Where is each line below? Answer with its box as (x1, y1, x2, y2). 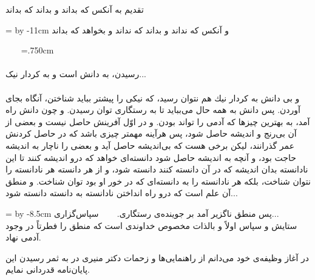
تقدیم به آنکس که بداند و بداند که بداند (5, 3, 144, 15)
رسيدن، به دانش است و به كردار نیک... (5, 67, 146, 80)
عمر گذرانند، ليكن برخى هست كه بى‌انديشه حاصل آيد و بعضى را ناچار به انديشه (5, 138, 294, 151)
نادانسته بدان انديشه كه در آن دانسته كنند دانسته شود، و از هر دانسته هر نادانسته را (5, 163, 308, 176)
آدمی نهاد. (5, 231, 41, 244)
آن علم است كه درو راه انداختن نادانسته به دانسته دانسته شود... (5, 186, 238, 199)
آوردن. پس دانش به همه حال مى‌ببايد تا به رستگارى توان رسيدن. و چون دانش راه (5, 103, 300, 116)
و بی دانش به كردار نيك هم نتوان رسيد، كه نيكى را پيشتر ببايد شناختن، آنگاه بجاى (5, 91, 300, 104)
